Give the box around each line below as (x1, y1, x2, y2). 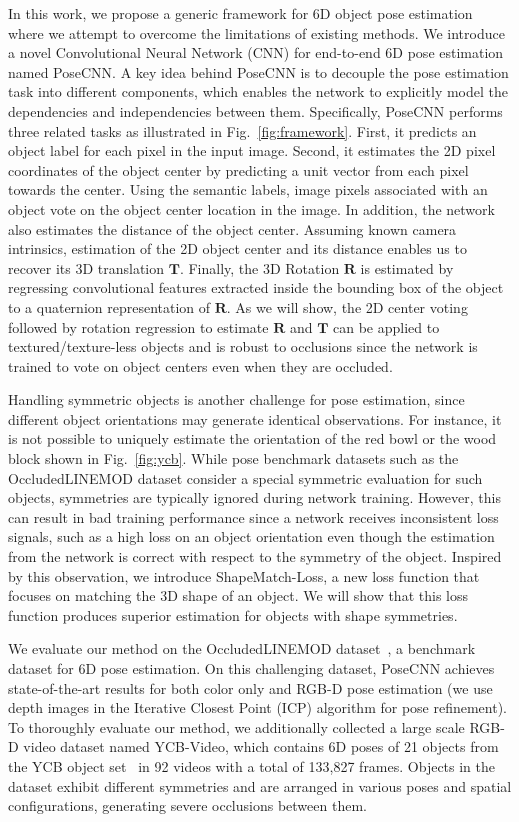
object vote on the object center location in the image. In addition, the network (8, 198, 495, 219)
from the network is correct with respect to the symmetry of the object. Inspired (8, 546, 502, 567)
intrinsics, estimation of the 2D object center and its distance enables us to (8, 238, 467, 259)
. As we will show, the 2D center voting (226, 296, 468, 317)
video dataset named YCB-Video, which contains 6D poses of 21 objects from (23, 736, 499, 757)
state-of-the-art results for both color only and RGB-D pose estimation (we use (8, 677, 493, 698)
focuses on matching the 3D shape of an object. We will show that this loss (8, 585, 468, 606)
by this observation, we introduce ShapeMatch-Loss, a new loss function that (8, 565, 480, 586)
